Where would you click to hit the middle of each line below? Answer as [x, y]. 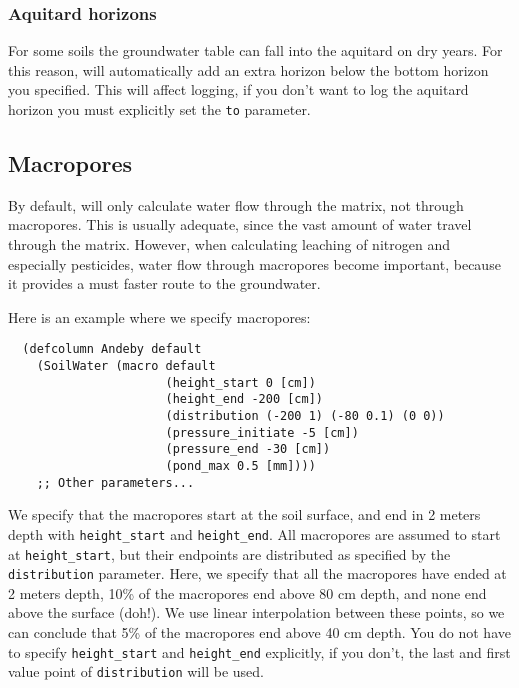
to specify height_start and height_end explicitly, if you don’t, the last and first [259, 651]
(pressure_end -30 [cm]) [248, 449]
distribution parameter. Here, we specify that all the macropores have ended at [257, 573]
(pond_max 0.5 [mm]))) [240, 466]
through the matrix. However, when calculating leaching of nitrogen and [229, 244]
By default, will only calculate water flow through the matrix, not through [236, 204]
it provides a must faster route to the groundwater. [164, 283]
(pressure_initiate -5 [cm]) [262, 432]
